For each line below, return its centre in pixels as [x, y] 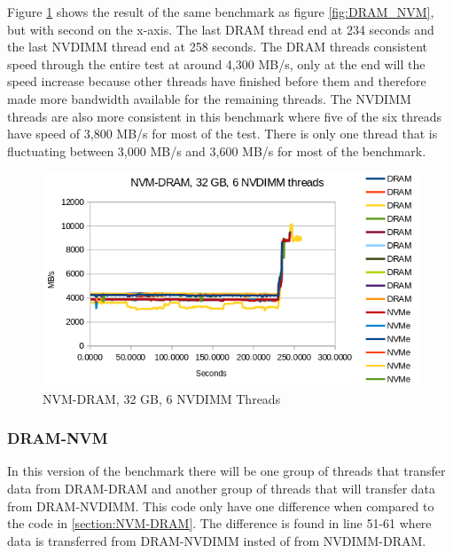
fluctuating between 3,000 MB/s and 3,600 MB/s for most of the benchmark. [217, 150]
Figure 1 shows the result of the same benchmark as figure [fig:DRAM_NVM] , [221, 12]
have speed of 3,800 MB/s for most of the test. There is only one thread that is [223, 134]
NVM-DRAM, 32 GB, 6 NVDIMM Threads [162, 398]
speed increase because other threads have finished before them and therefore [217, 81]
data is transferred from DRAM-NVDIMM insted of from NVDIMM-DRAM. [217, 540]
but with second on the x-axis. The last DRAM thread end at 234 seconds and [221, 29]
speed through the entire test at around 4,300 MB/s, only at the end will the [216, 63]
